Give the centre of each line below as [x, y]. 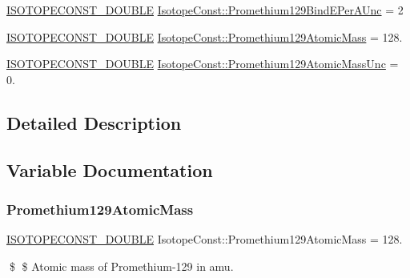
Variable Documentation [110, 169]
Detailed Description [94, 122]
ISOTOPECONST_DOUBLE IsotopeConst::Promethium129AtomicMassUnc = [203, 64]
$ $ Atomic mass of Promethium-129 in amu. [121, 266]
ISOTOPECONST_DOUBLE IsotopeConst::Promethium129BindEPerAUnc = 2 [205, 10]
